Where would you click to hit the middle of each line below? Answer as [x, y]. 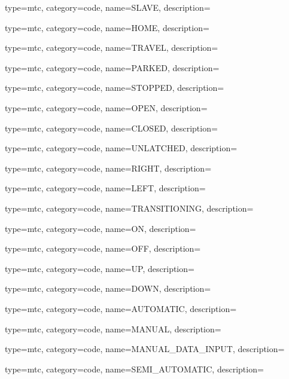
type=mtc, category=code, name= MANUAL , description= [113, 328]
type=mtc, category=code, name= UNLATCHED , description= [121, 148]
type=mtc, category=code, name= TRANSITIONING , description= [129, 208]
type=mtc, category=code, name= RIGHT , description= [108, 168]
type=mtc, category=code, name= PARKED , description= [112, 67]
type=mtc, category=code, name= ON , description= [101, 228]
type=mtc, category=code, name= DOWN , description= [108, 288]
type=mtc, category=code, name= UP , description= [100, 268]
